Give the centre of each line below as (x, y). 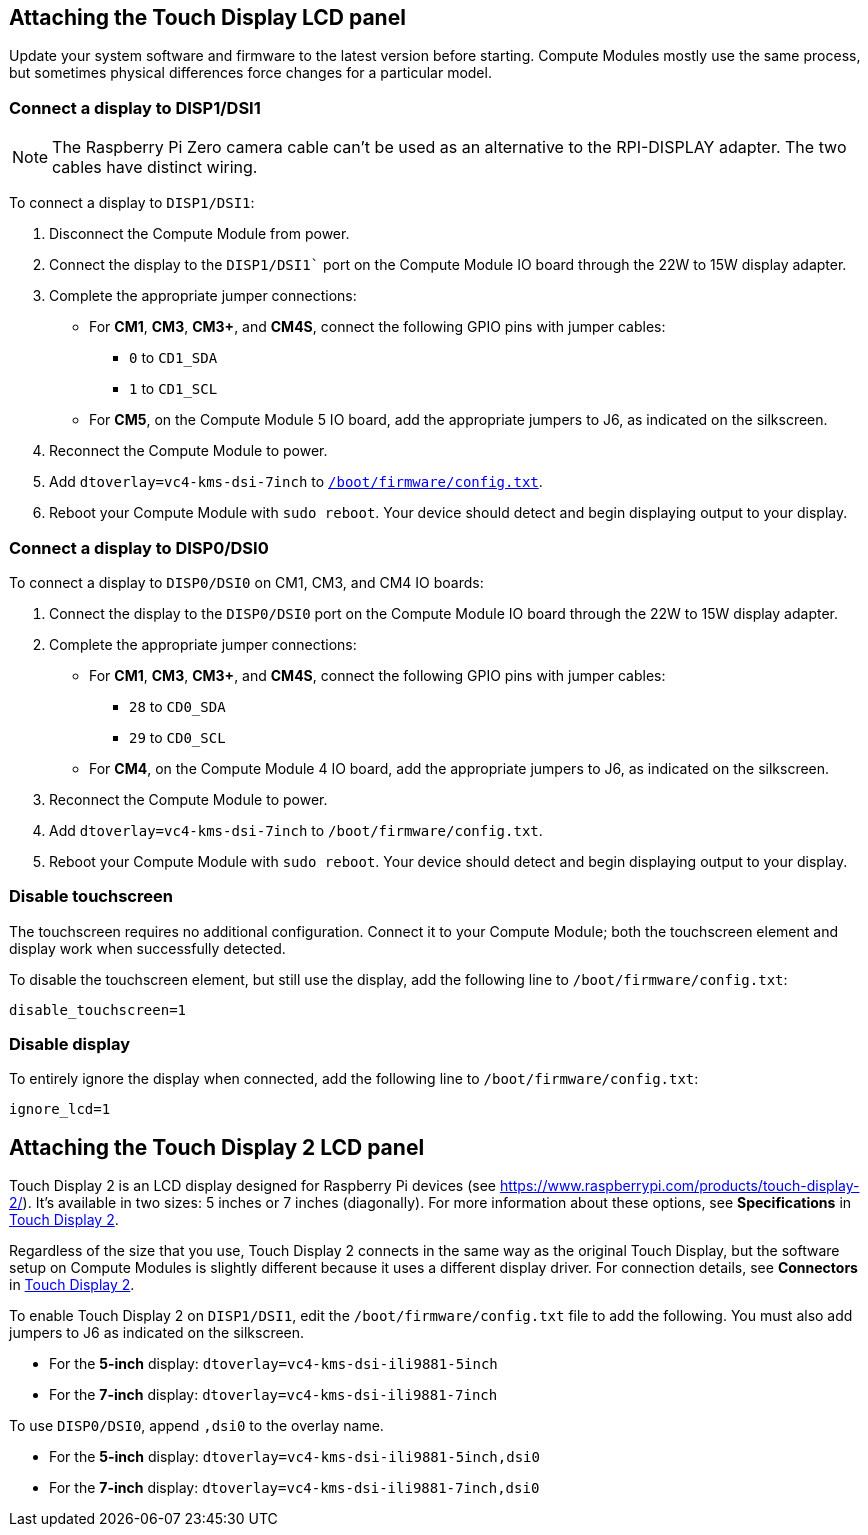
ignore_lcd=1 (60, 1109)
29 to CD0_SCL (177, 737)
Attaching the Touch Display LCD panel (207, 17)
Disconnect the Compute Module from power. (199, 234)
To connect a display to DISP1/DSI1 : (132, 203)
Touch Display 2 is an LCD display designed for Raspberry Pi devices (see (252, 1186)
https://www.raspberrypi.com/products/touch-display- (679, 1186)
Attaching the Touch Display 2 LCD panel (217, 1147)
